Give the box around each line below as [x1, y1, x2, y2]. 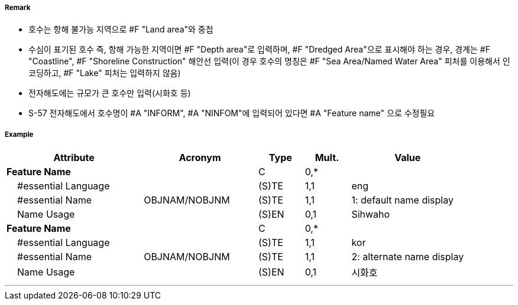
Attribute [53, 152, 95, 164]
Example [5, 130, 34, 139]
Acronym [179, 152, 221, 164]
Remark [5, 4, 31, 12]
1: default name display [351, 194, 454, 206]
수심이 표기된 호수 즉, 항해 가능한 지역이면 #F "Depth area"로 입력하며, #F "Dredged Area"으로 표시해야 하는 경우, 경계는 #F [28, 44, 490, 55]
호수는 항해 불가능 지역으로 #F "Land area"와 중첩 [28, 24, 213, 35]
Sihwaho [351, 208, 390, 221]
